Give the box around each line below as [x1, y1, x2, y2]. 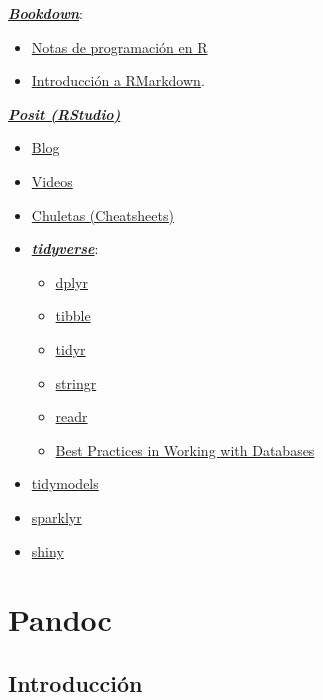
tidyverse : [31, 238, 99, 259]
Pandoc [8, 599, 112, 640]
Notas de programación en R [31, 36, 208, 57]
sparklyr [31, 506, 82, 527]
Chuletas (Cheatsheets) [31, 204, 174, 225]
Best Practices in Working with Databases [55, 439, 315, 460]
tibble [55, 305, 91, 326]
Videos [31, 170, 73, 191]
